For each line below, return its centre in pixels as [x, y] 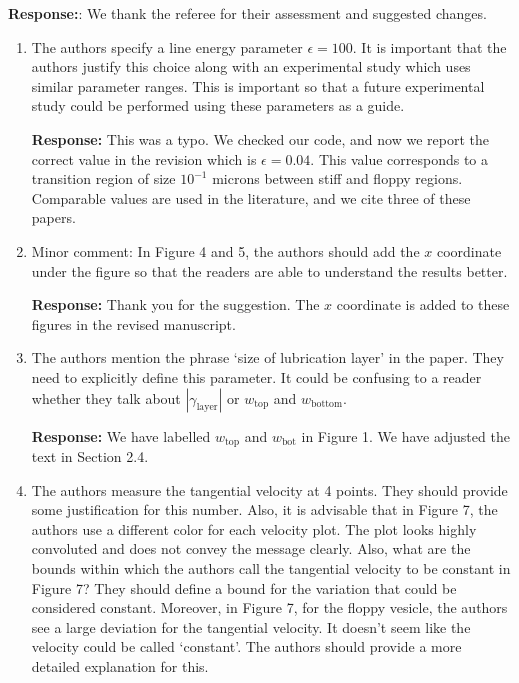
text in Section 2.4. [90, 455]
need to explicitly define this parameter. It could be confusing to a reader [256, 376]
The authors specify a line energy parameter [167, 46]
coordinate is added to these [423, 304]
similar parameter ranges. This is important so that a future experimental [258, 85]
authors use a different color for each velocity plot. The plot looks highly [254, 528]
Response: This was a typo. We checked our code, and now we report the [260, 138]
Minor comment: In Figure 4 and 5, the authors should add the [225, 250]
